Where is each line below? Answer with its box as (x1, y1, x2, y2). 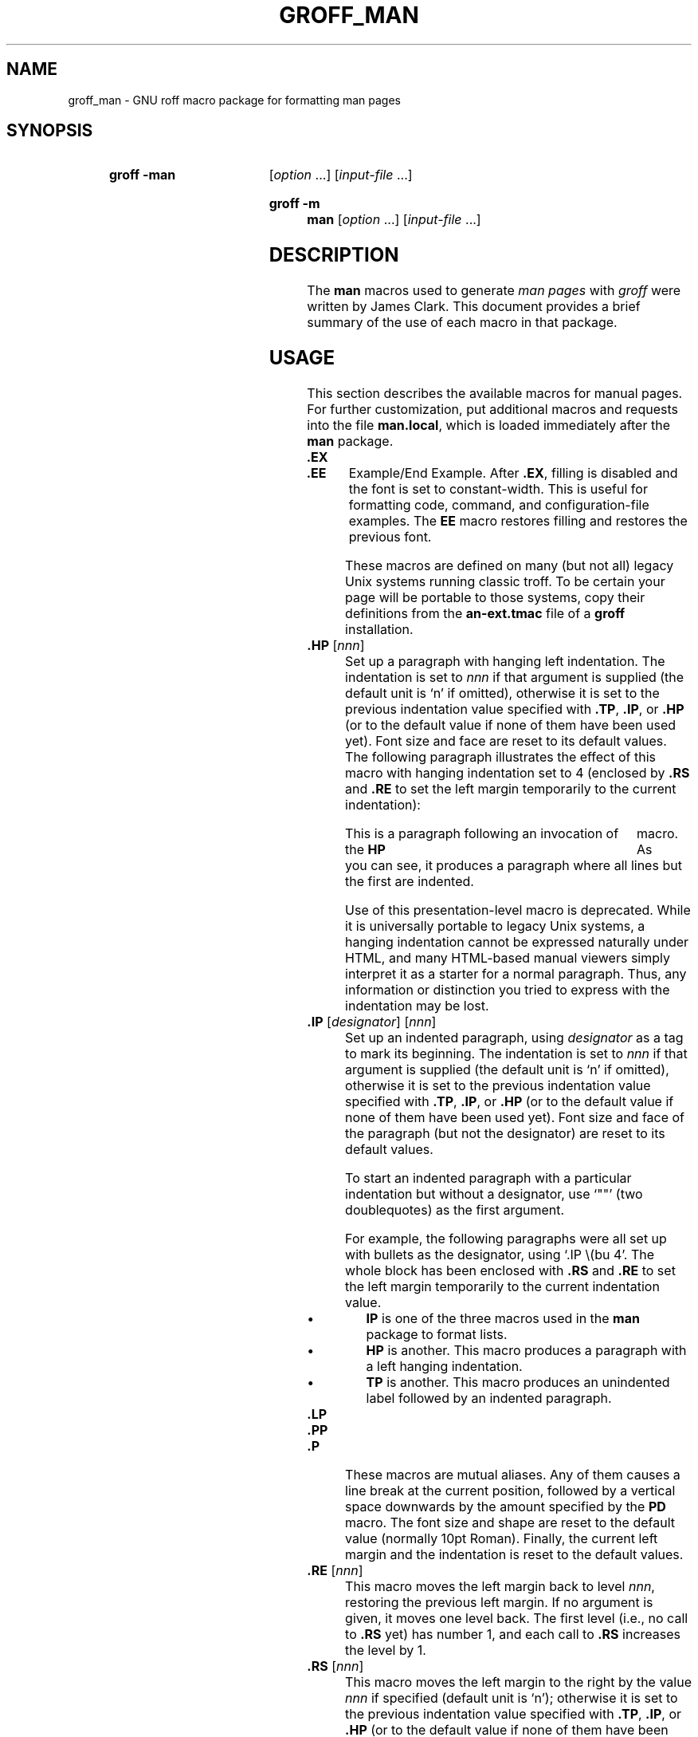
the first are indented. (345, 873, 474, 890)
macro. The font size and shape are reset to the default (345, 1514, 675, 1531)
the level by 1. (345, 1642, 426, 1659)
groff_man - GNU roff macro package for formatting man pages (68, 93, 401, 107)
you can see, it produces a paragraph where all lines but (345, 857, 682, 874)
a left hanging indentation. (366, 1358, 523, 1375)
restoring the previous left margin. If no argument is (345, 1594, 653, 1611)
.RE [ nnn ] (307, 1562, 363, 1579)
